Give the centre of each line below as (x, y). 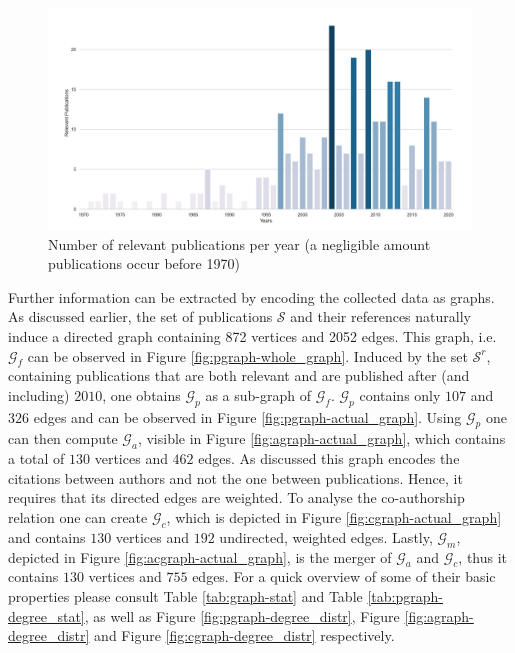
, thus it (483, 556)
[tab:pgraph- (405, 596)
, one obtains (141, 394)
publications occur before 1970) (144, 263)
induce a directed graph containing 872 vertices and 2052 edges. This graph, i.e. (252, 335)
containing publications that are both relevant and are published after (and (239, 375)
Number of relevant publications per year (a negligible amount (239, 243)
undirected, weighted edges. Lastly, (326, 536)
